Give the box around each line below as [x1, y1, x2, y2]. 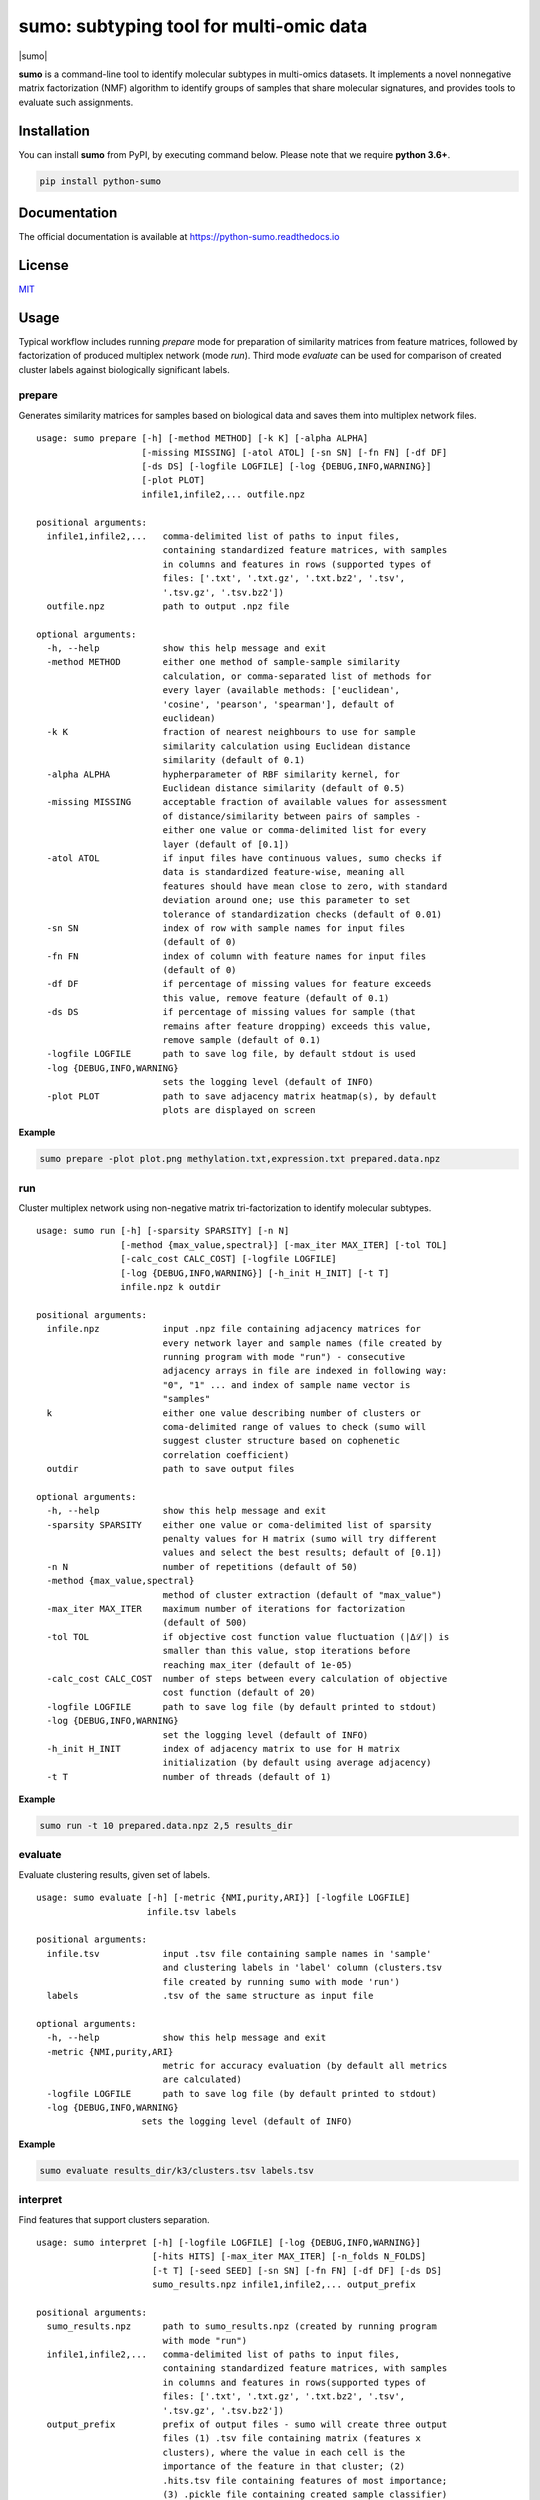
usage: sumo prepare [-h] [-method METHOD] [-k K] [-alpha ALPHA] [36, 433, 369, 444]
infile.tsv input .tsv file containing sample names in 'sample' [46, 1948, 432, 1959]
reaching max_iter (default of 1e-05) [162, 1659, 353, 1670]
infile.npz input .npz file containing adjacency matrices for [46, 1323, 422, 1335]
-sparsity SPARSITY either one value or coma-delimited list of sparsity [46, 1519, 432, 1530]
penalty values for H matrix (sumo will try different [162, 1533, 437, 1545]
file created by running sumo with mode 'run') [162, 1976, 400, 1987]
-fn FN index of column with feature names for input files [46, 950, 427, 962]
